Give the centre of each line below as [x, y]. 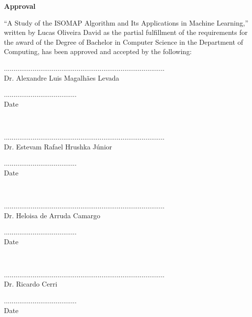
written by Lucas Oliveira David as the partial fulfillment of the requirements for [126, 32]
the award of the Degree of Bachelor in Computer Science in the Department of [124, 42]
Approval [20, 6]
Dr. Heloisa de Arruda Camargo [52, 215]
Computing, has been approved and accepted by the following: [98, 51]
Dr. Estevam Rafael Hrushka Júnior [58, 146]
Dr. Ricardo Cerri [31, 284]
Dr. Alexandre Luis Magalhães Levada [62, 77]
